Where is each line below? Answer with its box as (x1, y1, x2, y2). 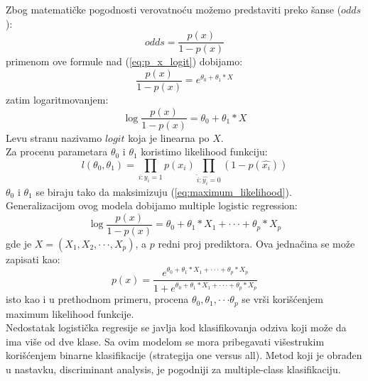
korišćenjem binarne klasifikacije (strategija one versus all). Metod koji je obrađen (6, 348, 362, 363)
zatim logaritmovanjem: (6, 92, 109, 106)
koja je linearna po (128, 130, 210, 145)
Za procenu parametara (6, 144, 108, 159)
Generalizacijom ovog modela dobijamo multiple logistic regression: (6, 198, 298, 213)
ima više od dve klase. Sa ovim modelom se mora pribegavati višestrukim (6, 333, 325, 348)
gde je (6, 236, 32, 250)
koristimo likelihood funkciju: (141, 144, 268, 159)
